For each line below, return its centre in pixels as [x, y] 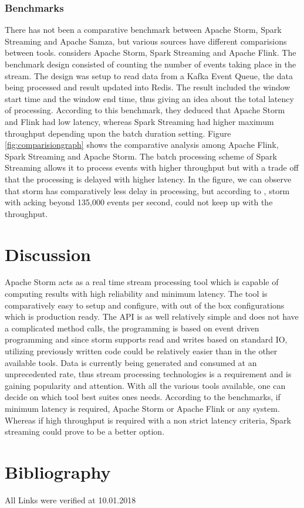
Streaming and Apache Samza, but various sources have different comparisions [146, 41]
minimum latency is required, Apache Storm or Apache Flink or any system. [142, 408]
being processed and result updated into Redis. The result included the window [148, 87]
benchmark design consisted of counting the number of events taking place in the [151, 64]
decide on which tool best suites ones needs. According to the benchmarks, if [143, 397]
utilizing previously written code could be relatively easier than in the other [141, 351]
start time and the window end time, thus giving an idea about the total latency [149, 98]
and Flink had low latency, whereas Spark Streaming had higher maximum [139, 121]
